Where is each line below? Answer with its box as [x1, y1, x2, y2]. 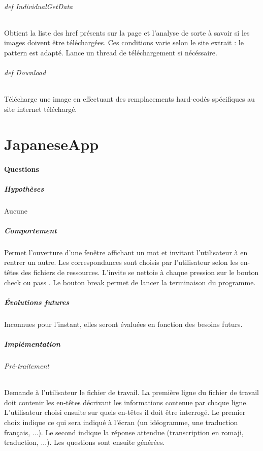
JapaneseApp [4, 133, 99, 154]
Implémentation [4, 338, 60, 349]
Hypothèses [4, 183, 44, 194]
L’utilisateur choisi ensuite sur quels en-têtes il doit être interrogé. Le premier [4, 407, 246, 417]
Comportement [4, 225, 57, 235]
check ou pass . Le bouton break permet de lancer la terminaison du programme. [4, 277, 256, 287]
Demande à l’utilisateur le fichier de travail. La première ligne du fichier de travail [4, 387, 259, 398]
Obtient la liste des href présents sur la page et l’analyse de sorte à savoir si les [4, 27, 250, 38]
